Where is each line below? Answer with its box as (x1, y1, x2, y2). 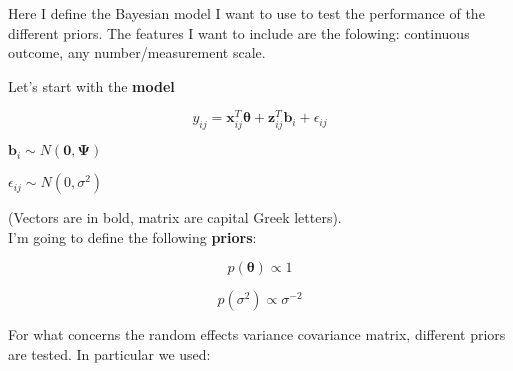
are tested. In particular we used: (8, 344, 211, 365)
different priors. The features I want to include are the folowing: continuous (8, 22, 470, 43)
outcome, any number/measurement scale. (8, 42, 266, 63)
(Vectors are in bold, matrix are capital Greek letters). (8, 207, 342, 228)
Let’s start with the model (8, 75, 175, 96)
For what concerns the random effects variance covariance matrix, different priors (8, 324, 506, 345)
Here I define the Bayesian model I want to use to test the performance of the (8, 3, 485, 23)
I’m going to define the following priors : (8, 226, 257, 247)
